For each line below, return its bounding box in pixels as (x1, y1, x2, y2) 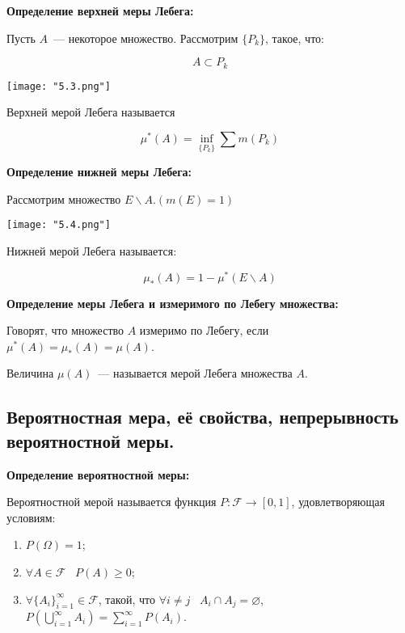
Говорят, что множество (6, 322, 124, 339)
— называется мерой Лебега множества (98, 365, 293, 382)
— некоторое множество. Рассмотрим (53, 29, 238, 46)
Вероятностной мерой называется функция (6, 493, 217, 510)
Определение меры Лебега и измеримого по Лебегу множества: (6, 294, 339, 311)
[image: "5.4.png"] (6, 219, 111, 231)
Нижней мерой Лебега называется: (6, 243, 177, 260)
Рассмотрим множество (6, 190, 121, 207)
